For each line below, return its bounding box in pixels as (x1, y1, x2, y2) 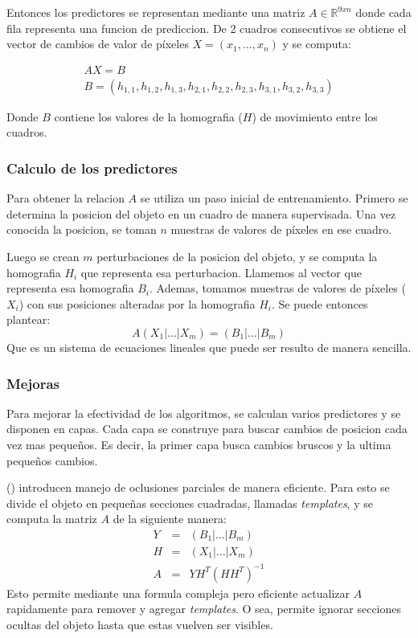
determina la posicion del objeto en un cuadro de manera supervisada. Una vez (6, 205, 396, 222)
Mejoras (6, 373, 59, 393)
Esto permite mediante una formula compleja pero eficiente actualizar (6, 584, 350, 601)
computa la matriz (6, 510, 97, 527)
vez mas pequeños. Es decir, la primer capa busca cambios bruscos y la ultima (6, 436, 391, 452)
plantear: (6, 311, 51, 328)
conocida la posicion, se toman (6, 221, 157, 238)
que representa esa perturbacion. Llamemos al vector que (80, 264, 362, 280)
